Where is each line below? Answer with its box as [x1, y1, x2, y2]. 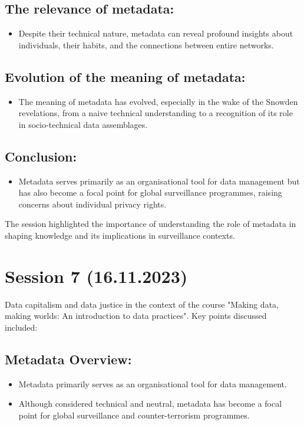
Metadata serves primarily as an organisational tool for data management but [18, 174, 300, 187]
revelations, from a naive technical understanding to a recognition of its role [18, 107, 293, 119]
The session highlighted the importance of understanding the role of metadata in [5, 218, 296, 230]
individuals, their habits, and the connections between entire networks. [18, 38, 274, 51]
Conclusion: [5, 147, 77, 165]
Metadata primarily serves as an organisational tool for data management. [18, 377, 287, 390]
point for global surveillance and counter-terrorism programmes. [18, 408, 250, 421]
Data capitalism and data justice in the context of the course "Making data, [5, 298, 279, 310]
